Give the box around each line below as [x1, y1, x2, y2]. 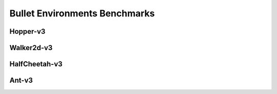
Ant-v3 [9, 76, 33, 85]
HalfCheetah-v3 [9, 60, 63, 68]
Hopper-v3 [9, 27, 46, 36]
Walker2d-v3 [9, 43, 53, 52]
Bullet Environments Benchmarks [9, 8, 155, 19]
